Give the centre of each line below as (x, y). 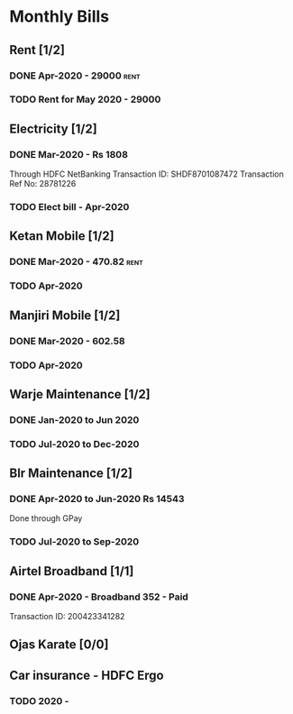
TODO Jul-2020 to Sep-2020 (74, 542)
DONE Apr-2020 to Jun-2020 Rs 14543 (97, 499)
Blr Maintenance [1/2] (71, 474)
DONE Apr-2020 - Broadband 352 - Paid (99, 597)
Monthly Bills (60, 17)
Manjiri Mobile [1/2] (65, 315)
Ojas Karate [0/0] (59, 645)
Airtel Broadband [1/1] (72, 571)
